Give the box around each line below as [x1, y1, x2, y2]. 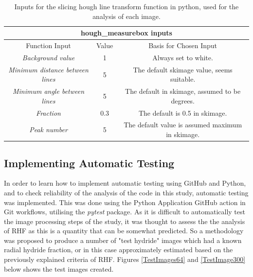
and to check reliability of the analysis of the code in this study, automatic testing [4, 187, 249, 197]
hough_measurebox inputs [81, 28, 172, 38]
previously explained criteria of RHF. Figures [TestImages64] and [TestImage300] [4, 254, 246, 264]
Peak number [29, 124, 68, 135]
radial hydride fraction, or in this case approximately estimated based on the [4, 244, 233, 255]
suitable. [170, 74, 196, 84]
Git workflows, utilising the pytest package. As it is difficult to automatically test [4, 207, 245, 217]
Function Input [26, 40, 71, 51]
